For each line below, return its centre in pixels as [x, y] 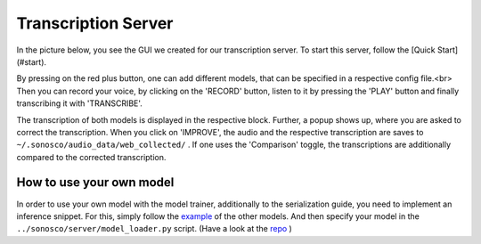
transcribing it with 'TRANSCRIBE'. [79, 103]
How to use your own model [95, 183]
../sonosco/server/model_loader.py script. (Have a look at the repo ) [155, 229]
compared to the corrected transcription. [91, 157]
